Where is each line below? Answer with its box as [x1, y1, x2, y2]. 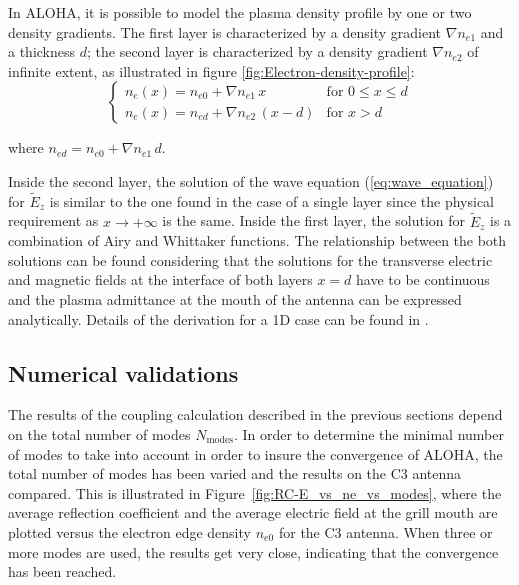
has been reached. [8, 561, 117, 582]
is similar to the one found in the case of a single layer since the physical [49, 190, 495, 211]
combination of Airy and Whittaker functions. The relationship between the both [8, 230, 507, 251]
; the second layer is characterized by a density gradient [86, 41, 428, 62]
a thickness [8, 41, 76, 62]
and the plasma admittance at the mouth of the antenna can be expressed [8, 288, 462, 309]
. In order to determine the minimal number [233, 423, 504, 444]
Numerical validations [8, 357, 239, 388]
